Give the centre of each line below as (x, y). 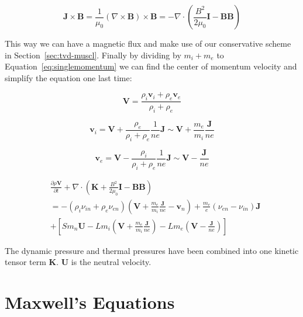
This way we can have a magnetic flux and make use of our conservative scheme (148, 43)
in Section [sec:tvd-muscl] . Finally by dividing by (93, 55)
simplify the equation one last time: (68, 77)
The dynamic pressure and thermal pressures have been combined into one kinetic (152, 250)
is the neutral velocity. (111, 262)
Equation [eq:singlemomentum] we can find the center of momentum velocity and (151, 66)
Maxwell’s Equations (90, 302)
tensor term (25, 262)
